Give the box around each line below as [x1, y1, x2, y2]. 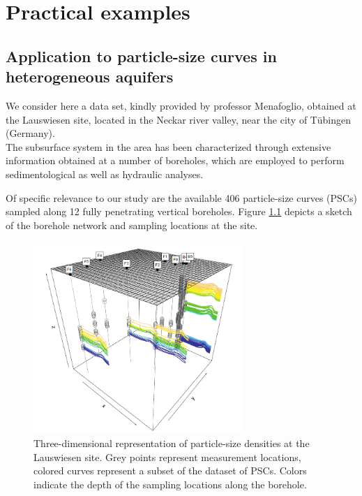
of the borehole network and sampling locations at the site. [6, 217, 258, 232]
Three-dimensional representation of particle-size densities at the [33, 436, 310, 451]
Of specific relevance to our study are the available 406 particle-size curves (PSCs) [6, 190, 357, 205]
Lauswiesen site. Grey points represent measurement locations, [33, 449, 301, 464]
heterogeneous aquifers [6, 66, 174, 87]
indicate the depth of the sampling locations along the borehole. [33, 476, 307, 491]
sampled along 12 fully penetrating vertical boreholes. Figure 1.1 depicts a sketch [6, 204, 352, 219]
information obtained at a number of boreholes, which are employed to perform [6, 153, 345, 168]
